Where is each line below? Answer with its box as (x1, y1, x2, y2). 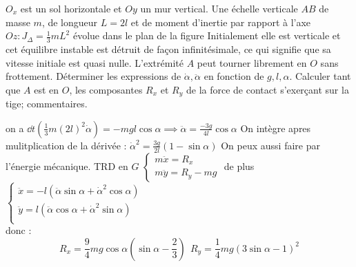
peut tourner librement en (197, 55, 307, 70)
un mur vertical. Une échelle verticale (140, 1, 298, 15)
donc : (6, 223, 32, 237)
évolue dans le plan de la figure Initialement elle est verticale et (72, 28, 341, 43)
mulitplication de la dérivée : (6, 138, 127, 152)
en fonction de (204, 69, 264, 83)
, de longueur (41, 14, 98, 29)
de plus (224, 158, 255, 173)
